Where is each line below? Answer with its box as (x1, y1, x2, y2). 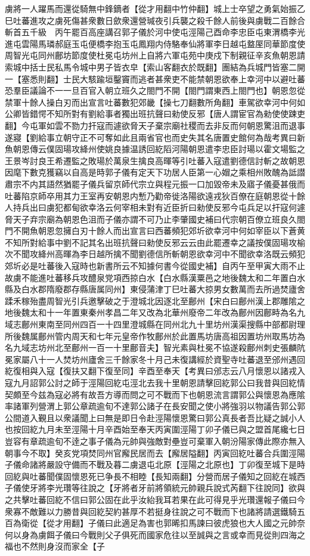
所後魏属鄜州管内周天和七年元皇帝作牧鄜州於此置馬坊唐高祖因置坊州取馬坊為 (5, 329, 305, 342)
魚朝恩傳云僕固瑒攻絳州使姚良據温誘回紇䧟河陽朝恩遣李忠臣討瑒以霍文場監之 (5, 143, 305, 155)
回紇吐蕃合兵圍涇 (230, 446, 297, 459)
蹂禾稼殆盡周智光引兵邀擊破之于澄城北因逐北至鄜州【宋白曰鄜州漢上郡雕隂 (5, 294, 297, 307)
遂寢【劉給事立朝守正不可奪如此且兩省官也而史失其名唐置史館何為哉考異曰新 (5, 131, 305, 143)
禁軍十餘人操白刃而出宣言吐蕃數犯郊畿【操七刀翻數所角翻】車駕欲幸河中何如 (5, 95, 305, 108)
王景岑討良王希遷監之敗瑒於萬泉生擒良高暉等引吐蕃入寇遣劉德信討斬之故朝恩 (5, 154, 305, 166)
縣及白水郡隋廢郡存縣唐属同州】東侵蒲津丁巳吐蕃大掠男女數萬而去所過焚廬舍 (5, 283, 305, 295)
